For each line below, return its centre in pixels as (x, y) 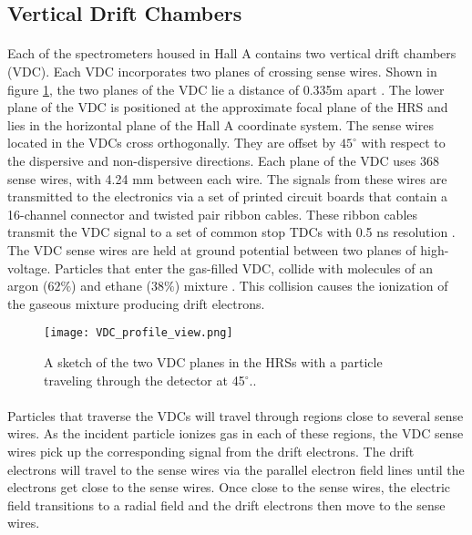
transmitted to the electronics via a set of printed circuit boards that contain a (228, 196)
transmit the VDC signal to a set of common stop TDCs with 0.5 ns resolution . (231, 232)
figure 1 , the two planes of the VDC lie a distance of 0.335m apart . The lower (226, 89)
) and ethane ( (111, 286)
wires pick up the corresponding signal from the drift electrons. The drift (211, 451)
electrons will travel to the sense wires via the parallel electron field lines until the (236, 469)
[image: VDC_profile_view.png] (139, 333)
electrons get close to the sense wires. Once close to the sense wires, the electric (229, 487)
